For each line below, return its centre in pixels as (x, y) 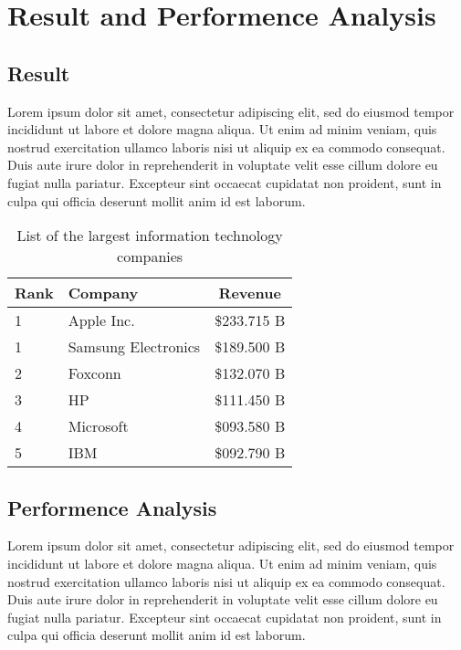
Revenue (250, 293)
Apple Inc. (101, 320)
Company (103, 293)
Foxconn (94, 373)
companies (150, 257)
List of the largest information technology (150, 236)
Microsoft (98, 426)
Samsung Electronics (134, 347)
